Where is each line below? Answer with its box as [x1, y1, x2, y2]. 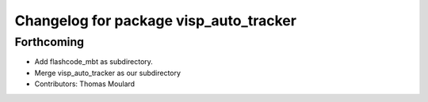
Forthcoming [14, 35, 85, 49]
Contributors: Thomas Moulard [34, 79, 135, 89]
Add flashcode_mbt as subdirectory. [34, 57, 154, 66]
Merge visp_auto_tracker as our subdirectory [34, 68, 182, 77]
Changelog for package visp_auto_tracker [14, 12, 297, 29]
